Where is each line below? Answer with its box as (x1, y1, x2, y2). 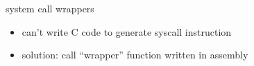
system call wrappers (6, 1, 94, 15)
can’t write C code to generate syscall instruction (22, 24, 232, 38)
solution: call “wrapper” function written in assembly (22, 47, 248, 62)
